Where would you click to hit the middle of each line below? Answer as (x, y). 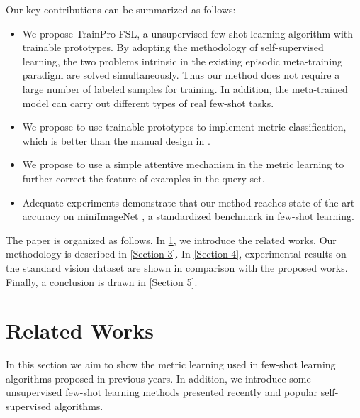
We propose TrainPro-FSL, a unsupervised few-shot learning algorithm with (188, 33)
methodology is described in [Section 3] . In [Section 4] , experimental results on (176, 254)
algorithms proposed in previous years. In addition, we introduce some (158, 378)
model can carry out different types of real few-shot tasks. (148, 103)
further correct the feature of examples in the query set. (144, 178)
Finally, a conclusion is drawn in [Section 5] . (102, 281)
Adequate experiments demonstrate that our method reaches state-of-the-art (189, 202)
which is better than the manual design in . (116, 140)
